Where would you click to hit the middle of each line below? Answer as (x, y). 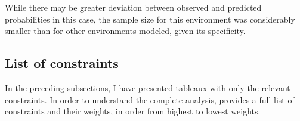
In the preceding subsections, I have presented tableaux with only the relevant (148, 87)
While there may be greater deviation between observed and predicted (133, 7)
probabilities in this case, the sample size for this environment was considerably (150, 19)
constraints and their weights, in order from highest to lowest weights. (133, 111)
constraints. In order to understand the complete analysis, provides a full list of (150, 99)
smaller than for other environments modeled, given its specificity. (125, 31)
